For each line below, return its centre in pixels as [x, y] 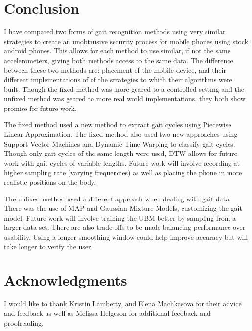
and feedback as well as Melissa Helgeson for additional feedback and [107, 313]
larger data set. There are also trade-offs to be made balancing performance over [125, 227]
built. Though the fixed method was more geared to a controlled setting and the [124, 89]
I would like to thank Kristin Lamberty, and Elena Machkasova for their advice [123, 303]
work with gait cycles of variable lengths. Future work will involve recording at [122, 163]
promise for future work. [40, 108]
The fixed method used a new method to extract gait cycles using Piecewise [118, 124]
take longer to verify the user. [48, 246]
